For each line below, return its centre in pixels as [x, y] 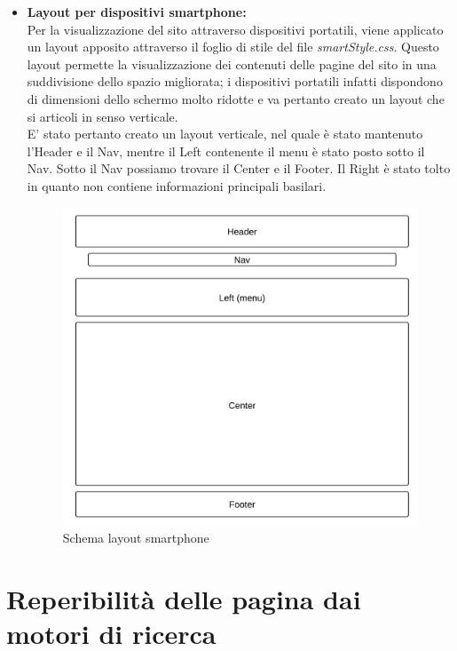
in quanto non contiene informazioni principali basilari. [177, 185]
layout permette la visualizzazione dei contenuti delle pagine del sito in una [232, 64]
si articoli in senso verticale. [102, 116]
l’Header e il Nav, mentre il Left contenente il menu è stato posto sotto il [226, 151]
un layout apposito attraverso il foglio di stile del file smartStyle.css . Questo [233, 47]
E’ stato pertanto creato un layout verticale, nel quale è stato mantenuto [225, 134]
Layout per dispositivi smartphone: [137, 12]
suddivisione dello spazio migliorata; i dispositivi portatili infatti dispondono [235, 81]
